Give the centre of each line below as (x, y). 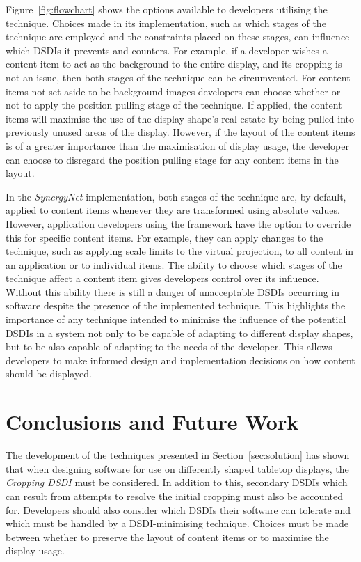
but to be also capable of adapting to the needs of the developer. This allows (169, 346)
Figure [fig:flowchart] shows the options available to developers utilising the (167, 9)
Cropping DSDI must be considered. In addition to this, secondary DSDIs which (177, 482)
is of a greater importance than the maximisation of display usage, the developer (177, 145)
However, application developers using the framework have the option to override (178, 223)
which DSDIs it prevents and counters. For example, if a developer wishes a (167, 50)
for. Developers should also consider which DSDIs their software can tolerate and (178, 509)
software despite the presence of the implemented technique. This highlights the (176, 305)
